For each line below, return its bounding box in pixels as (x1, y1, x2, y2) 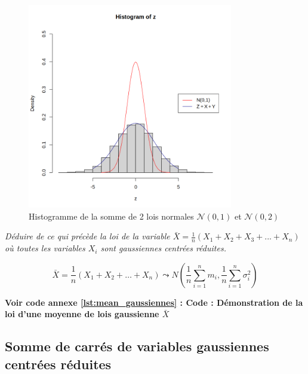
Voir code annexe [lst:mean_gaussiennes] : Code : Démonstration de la (5, 296, 303, 308)
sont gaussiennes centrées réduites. (100, 242, 226, 254)
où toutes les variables (5, 242, 85, 254)
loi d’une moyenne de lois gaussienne (5, 308, 159, 320)
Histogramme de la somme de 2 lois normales (29, 209, 194, 222)
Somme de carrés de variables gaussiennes (5, 337, 269, 355)
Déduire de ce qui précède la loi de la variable (5, 230, 170, 242)
